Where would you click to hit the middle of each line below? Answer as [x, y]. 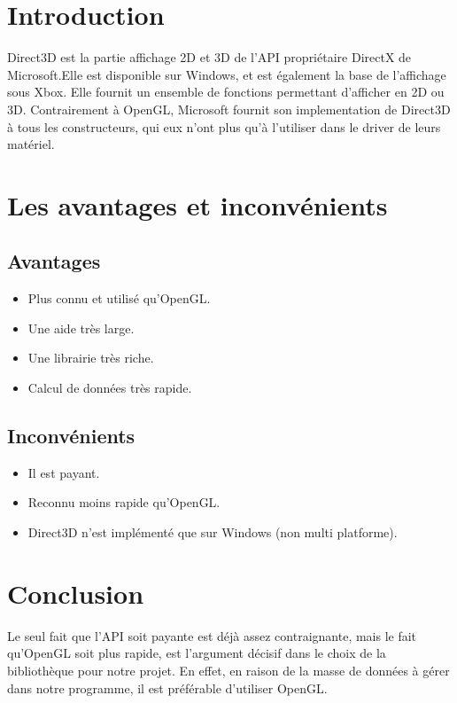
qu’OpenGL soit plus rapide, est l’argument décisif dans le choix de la [197, 653]
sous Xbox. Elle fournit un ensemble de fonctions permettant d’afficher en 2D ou [226, 92]
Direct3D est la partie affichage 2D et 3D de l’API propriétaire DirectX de [209, 57]
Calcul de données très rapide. [110, 388]
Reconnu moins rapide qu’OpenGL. [124, 502]
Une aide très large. [81, 328]
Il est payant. [64, 472]
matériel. [31, 144]
